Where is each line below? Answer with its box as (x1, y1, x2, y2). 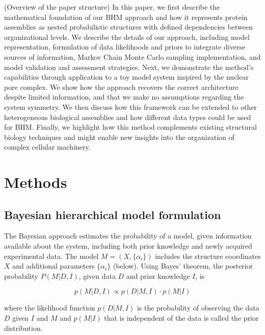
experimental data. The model (4, 250, 99, 261)
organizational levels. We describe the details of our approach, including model (4, 31, 250, 42)
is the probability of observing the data (137, 302, 259, 313)
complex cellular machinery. (4, 141, 91, 152)
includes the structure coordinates (155, 250, 261, 261)
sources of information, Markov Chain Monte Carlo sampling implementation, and (4, 51, 261, 62)
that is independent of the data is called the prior (104, 313, 259, 323)
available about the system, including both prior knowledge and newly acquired (4, 241, 252, 251)
